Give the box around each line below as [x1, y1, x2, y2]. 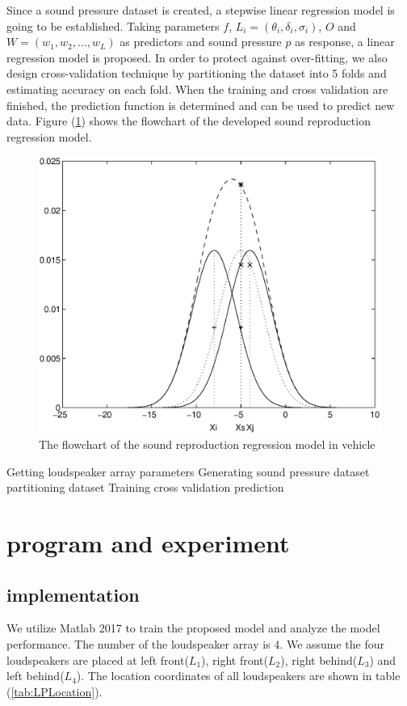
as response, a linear [295, 33, 395, 50]
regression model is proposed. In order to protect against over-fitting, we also [6, 49, 388, 66]
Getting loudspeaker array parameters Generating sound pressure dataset [6, 463, 370, 480]
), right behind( [280, 651, 358, 668]
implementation [6, 581, 140, 607]
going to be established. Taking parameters [6, 17, 220, 34]
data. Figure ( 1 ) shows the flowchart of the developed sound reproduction [6, 112, 371, 129]
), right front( [201, 651, 269, 668]
